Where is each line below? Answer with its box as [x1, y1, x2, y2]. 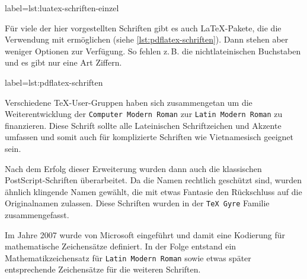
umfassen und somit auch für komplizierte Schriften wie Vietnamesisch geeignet [5, 131, 293, 143]
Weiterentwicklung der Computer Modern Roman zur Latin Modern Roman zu [5, 108, 283, 120]
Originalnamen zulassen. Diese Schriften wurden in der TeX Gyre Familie [5, 197, 270, 209]
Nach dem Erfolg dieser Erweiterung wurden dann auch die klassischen [5, 162, 262, 174]
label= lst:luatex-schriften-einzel [5, 2, 119, 14]
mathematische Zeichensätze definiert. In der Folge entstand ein [5, 240, 236, 252]
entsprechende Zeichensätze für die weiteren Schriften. [5, 263, 201, 275]
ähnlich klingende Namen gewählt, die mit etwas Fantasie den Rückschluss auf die [5, 185, 302, 197]
